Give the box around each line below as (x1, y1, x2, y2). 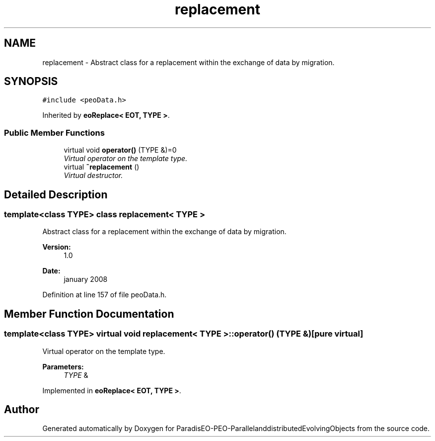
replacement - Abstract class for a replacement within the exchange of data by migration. (42, 58, 335, 67)
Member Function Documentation (4, 307, 174, 320)
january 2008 (64, 275, 108, 284)
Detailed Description (4, 188, 108, 201)
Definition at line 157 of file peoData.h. (42, 290, 167, 299)
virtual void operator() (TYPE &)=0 (64, 146, 177, 155)
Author (4, 403, 39, 416)
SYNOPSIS (4, 75, 58, 88)
